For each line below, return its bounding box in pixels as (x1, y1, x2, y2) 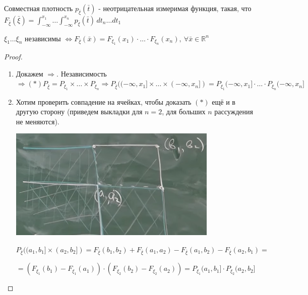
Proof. (4, 51, 23, 61)
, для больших (162, 106, 206, 117)
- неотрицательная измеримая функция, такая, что (98, 3, 252, 13)
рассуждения (214, 106, 253, 117)
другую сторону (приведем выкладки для (16, 106, 143, 117)
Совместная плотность (4, 3, 73, 13)
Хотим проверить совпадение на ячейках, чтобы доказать (16, 96, 192, 107)
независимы (25, 33, 61, 43)
